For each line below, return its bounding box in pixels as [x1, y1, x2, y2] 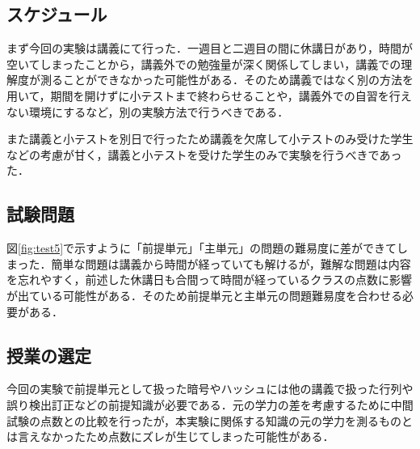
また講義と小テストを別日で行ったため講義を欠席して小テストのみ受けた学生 [6, 130, 414, 147]
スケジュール [6, 2, 107, 27]
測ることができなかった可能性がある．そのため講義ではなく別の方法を [40, 71, 414, 88]
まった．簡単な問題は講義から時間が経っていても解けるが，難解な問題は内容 [6, 255, 411, 272]
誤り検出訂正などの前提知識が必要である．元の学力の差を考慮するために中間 [6, 396, 414, 413]
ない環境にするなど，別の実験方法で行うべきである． [6, 103, 289, 120]
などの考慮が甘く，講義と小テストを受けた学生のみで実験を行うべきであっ [6, 146, 402, 163]
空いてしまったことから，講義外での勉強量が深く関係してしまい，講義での [6, 55, 401, 72]
